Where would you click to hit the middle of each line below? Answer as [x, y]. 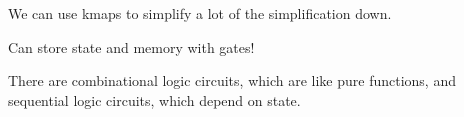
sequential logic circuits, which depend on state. [154, 99]
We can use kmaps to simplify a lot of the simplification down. [200, 13]
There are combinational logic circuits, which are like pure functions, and [232, 80]
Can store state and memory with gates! [131, 46]
